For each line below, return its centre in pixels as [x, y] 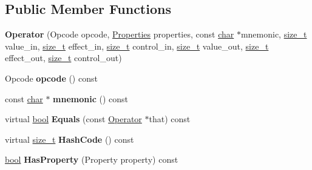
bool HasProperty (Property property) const [92, 159]
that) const [170, 119]
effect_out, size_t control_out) [63, 58]
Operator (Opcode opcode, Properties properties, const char [120, 34]
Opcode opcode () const [51, 78]
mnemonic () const [91, 98]
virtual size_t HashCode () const [70, 139]
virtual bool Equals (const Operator [73, 119]
